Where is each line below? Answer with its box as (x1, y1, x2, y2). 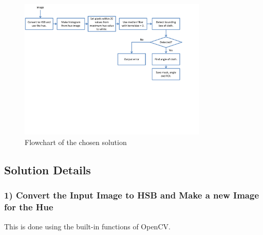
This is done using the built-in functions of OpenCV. (4, 221, 171, 231)
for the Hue (4, 201, 53, 213)
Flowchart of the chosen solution (25, 136, 127, 147)
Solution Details (4, 161, 91, 177)
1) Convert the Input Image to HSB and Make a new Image (4, 189, 259, 202)
